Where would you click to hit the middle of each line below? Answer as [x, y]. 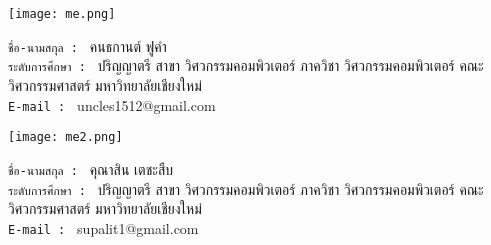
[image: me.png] [62, 14]
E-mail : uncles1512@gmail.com [112, 104]
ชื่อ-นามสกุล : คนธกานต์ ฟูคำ [87, 45]
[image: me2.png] [65, 137]
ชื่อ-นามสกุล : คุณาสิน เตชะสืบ [90, 168]
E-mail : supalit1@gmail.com [103, 227]
